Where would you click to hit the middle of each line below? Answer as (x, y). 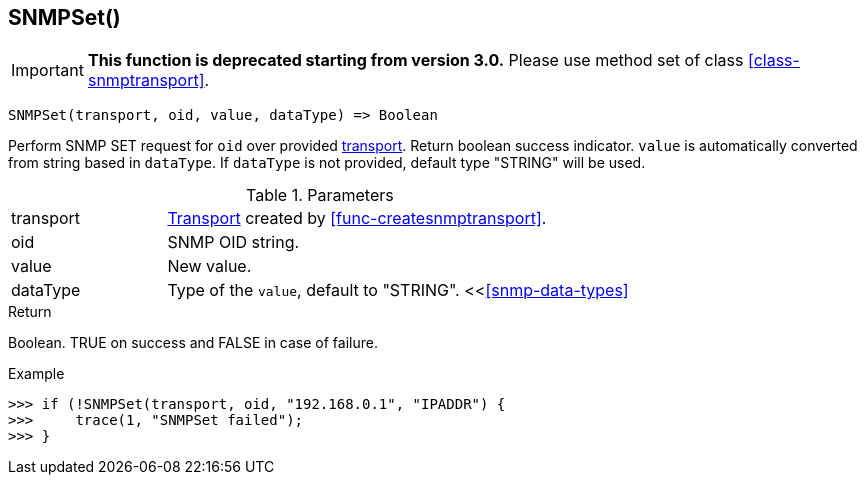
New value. (209, 266)
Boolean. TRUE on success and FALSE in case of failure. (193, 343)
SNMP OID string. (233, 242)
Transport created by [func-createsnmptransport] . (357, 218)
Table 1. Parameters (320, 195)
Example (36, 374)
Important (47, 70)
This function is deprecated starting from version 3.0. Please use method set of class (415, 60)
